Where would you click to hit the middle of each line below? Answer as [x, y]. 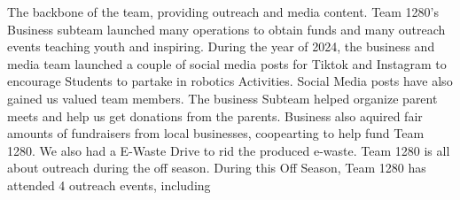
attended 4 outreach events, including [109, 185]
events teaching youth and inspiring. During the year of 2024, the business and [221, 46]
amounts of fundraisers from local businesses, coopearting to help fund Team [216, 133]
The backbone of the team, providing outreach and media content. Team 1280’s [223, 12]
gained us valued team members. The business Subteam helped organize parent [222, 98]
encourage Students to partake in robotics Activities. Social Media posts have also [230, 81]
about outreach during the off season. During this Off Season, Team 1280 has [217, 168]
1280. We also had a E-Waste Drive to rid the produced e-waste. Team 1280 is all [229, 150]
